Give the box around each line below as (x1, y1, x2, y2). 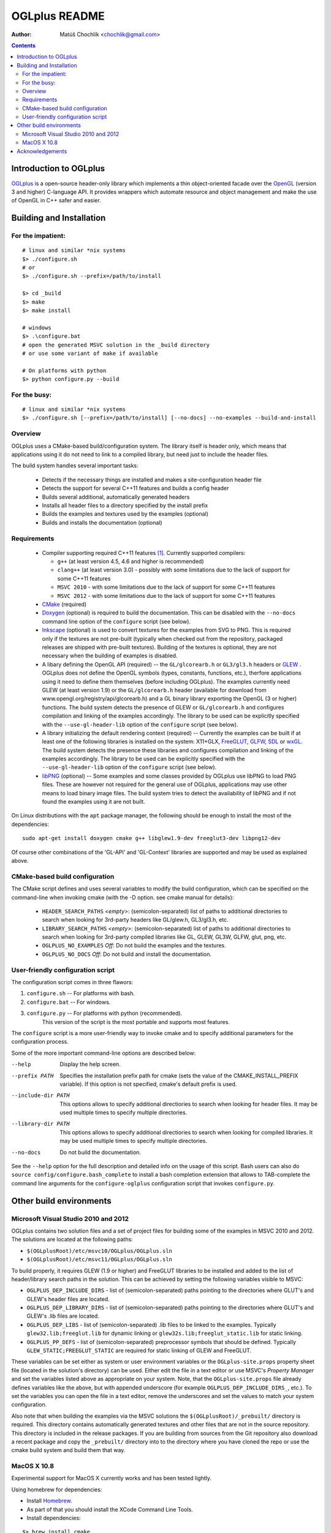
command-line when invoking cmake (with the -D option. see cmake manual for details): (11, 893, 234, 901)
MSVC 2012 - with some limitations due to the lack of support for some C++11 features (57, 592, 276, 599)
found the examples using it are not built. (42, 798, 145, 806)
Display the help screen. (59, 1061, 121, 1068)
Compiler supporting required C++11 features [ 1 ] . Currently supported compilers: (42, 549, 246, 556)
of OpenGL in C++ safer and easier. (11, 197, 101, 204)
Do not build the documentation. (59, 1149, 141, 1156)
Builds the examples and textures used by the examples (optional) (42, 510, 208, 518)
